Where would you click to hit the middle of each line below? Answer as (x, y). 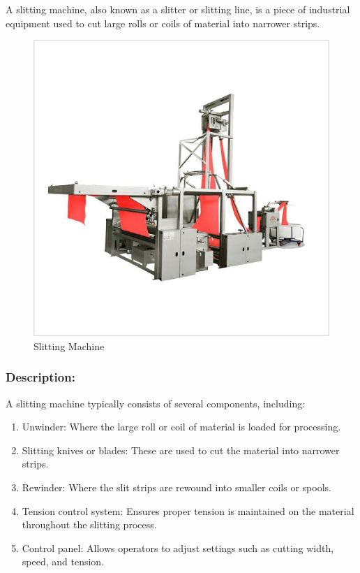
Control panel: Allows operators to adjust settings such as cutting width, (178, 547)
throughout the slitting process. (89, 524)
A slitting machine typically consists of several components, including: (156, 403)
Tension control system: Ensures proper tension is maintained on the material (188, 510)
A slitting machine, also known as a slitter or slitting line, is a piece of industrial (178, 9)
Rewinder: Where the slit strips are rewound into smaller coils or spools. (177, 487)
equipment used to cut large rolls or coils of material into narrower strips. (163, 23)
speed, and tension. (63, 561)
